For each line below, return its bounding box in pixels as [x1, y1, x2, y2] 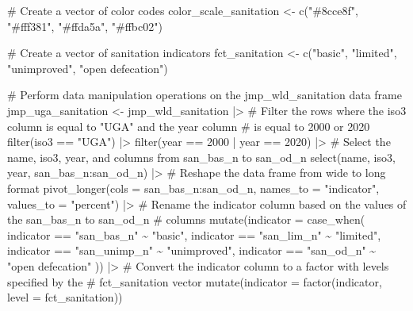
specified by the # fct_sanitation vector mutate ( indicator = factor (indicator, [7, 273, 382, 290]
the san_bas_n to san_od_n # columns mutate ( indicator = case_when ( [7, 211, 365, 228]
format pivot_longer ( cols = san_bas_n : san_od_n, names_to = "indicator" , [7, 179, 380, 196]
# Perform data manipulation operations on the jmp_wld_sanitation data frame [7, 86, 402, 103]
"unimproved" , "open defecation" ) [7, 60, 168, 76]
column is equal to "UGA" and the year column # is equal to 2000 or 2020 [7, 117, 370, 134]
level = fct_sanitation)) [7, 289, 123, 305]
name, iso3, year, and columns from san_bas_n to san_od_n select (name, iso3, [7, 148, 396, 165]
